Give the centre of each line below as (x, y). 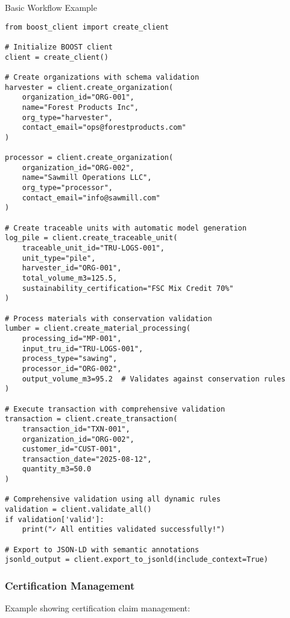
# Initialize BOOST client (59, 47)
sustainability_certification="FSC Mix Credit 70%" (128, 288)
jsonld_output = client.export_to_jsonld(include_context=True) (137, 560)
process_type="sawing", (70, 359)
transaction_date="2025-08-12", (87, 459)
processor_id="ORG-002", (72, 368)
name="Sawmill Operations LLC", (87, 178)
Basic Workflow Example (51, 7)
